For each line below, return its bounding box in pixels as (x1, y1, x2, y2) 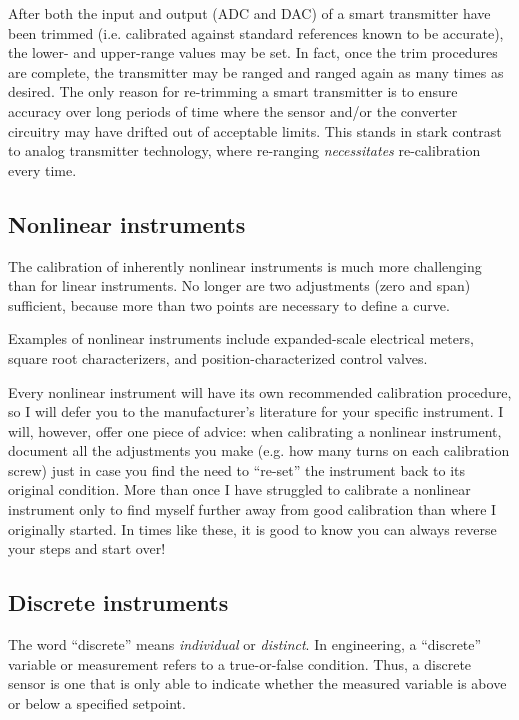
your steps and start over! (8, 538, 166, 559)
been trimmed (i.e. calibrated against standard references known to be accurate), (8, 22, 504, 43)
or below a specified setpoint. (8, 692, 186, 713)
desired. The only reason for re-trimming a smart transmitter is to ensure (8, 81, 458, 102)
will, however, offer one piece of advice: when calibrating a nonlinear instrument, (8, 420, 502, 441)
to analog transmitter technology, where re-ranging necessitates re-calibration (8, 140, 481, 161)
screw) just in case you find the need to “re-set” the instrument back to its (8, 459, 466, 480)
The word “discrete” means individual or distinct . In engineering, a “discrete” (8, 634, 482, 655)
